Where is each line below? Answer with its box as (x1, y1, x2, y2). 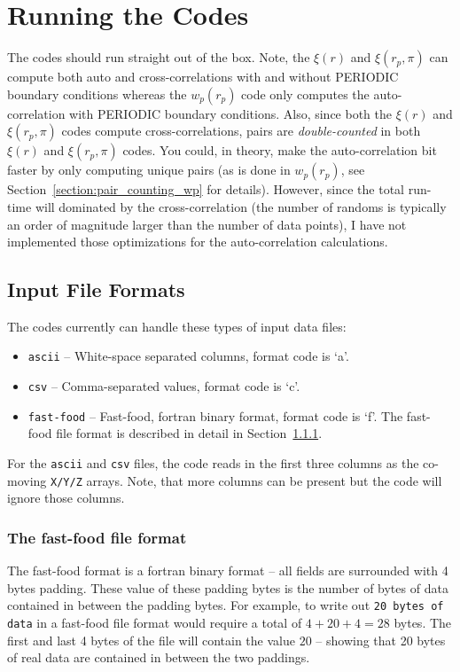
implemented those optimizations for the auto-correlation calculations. (7, 232, 388, 251)
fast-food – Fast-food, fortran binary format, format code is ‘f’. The (27, 406, 403, 425)
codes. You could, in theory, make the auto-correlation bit (122, 141, 437, 160)
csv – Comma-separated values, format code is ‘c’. (27, 377, 300, 395)
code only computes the (241, 84, 370, 103)
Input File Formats (7, 276, 185, 303)
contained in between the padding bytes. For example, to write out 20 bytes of (7, 596, 444, 614)
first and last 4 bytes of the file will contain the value (7, 630, 295, 649)
